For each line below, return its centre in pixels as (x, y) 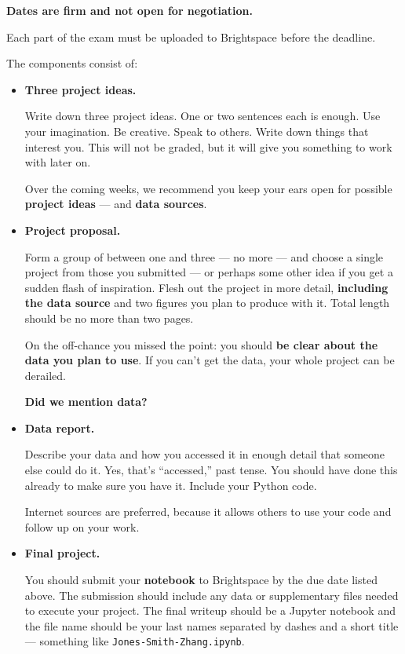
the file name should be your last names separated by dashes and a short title (212, 625)
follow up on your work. (82, 526)
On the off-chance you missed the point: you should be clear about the (201, 344)
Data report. (60, 427)
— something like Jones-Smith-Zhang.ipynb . (135, 641)
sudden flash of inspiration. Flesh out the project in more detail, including (206, 287)
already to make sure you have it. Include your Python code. (171, 485)
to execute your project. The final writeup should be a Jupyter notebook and (210, 610)
